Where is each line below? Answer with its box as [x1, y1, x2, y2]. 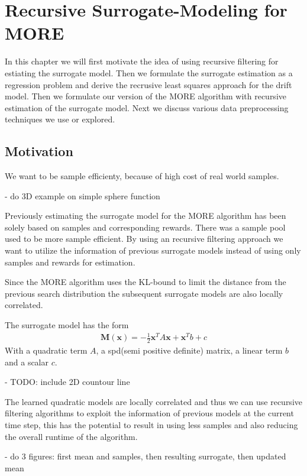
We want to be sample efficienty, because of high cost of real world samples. [5, 170, 279, 182]
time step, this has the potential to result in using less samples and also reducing [5, 418, 298, 430]
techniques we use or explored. [5, 113, 115, 125]
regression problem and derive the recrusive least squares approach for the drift [5, 78, 292, 90]
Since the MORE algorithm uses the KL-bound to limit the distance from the [5, 276, 286, 288]
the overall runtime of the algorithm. [5, 430, 138, 442]
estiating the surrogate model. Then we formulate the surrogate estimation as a [5, 66, 293, 79]
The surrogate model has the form [5, 319, 129, 331]
